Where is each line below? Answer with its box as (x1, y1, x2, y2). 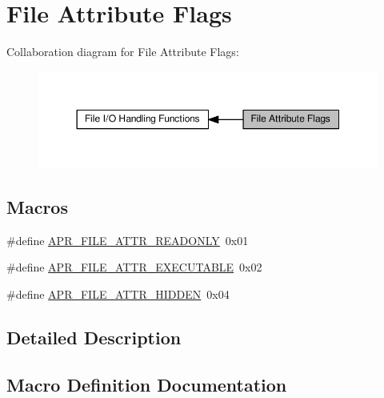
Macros (6, 194, 68, 219)
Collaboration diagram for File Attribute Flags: (6, 43, 239, 60)
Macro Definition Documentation (6, 372, 287, 396)
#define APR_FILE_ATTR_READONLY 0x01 (6, 231, 249, 248)
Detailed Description (6, 324, 182, 349)
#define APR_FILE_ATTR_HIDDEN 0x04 (6, 285, 230, 302)
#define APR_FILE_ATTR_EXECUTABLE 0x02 (6, 259, 262, 275)
